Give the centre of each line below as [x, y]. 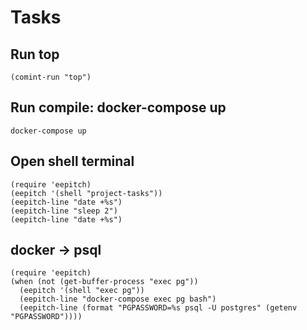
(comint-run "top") [51, 77]
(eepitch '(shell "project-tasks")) [86, 193]
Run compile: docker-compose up [118, 107]
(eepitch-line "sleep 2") [64, 211]
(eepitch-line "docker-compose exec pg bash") [118, 299]
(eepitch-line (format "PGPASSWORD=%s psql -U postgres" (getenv [158, 308]
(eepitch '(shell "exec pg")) [82, 291]
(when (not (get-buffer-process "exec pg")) [104, 282]
